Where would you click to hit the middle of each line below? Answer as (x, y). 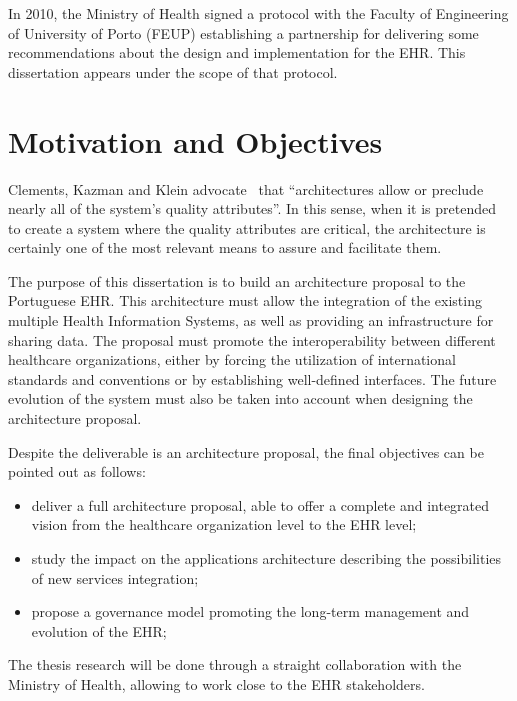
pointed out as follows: (77, 471)
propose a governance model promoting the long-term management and (250, 611)
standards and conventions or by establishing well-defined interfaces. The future (252, 378)
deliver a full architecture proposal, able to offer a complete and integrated (260, 504)
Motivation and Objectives (195, 140)
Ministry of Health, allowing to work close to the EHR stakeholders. (216, 683)
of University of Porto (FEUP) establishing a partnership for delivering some (243, 32)
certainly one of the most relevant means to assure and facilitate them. (225, 247)
